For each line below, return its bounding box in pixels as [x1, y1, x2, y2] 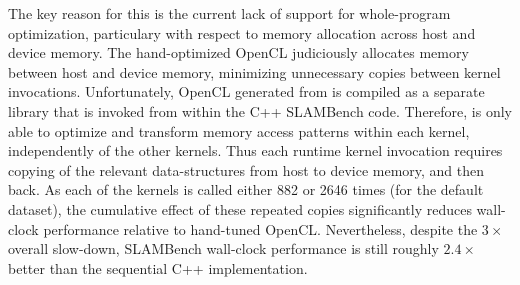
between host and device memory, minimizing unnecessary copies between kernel [8, 61, 501, 82]
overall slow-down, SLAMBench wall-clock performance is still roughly [8, 238, 439, 259]
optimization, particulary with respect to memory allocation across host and [8, 22, 476, 43]
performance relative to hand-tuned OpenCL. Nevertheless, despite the [43, 218, 478, 239]
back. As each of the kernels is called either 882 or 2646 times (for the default [8, 179, 484, 200]
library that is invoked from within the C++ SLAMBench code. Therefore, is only [8, 100, 512, 121]
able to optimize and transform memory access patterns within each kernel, [8, 120, 470, 141]
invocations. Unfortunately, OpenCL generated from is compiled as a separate [8, 81, 485, 102]
